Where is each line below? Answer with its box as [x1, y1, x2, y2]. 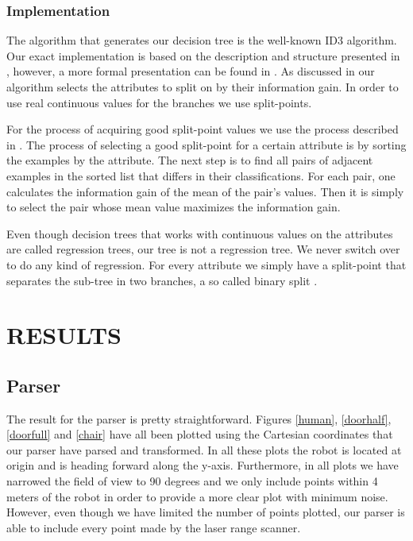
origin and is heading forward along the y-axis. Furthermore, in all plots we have [6, 457, 399, 473]
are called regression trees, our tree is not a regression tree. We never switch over [6, 241, 400, 257]
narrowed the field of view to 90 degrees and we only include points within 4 [6, 473, 378, 489]
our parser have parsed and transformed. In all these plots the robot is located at [6, 441, 402, 458]
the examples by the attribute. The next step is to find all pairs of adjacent [6, 152, 373, 168]
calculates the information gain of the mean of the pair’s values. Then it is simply [6, 183, 404, 199]
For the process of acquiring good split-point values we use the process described [6, 121, 399, 137]
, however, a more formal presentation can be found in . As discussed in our [6, 63, 375, 79]
